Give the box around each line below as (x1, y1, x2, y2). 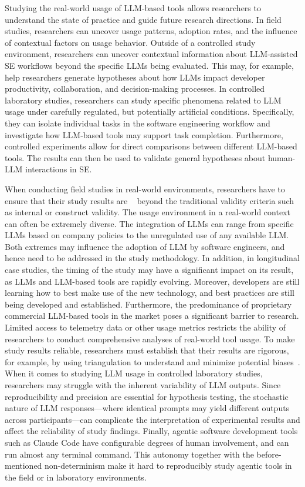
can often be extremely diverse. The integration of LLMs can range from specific (5, 217, 294, 229)
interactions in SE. (25, 163, 92, 175)
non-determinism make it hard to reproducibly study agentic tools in (45, 459, 292, 472)
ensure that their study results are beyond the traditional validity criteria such (5, 194, 294, 206)
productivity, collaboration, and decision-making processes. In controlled (5, 82, 265, 95)
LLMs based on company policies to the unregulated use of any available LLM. (5, 229, 289, 241)
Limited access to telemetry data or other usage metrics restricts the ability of (5, 321, 286, 333)
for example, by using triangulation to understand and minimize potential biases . (5, 355, 300, 368)
